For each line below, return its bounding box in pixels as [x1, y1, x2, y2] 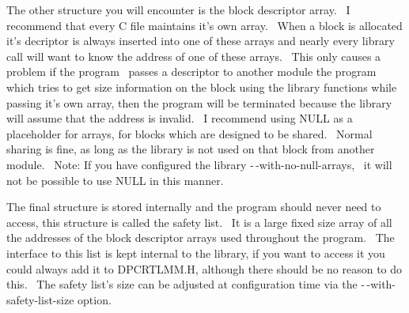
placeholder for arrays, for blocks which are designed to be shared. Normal [6, 125, 373, 141]
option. [78, 291, 112, 307]
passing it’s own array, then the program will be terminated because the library [6, 94, 392, 111]
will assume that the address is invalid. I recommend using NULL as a [6, 110, 353, 126]
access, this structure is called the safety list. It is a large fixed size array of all [6, 213, 392, 230]
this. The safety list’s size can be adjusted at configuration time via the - [6, 276, 365, 292]
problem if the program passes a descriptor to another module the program [6, 63, 377, 80]
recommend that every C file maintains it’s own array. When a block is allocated [6, 17, 403, 33]
